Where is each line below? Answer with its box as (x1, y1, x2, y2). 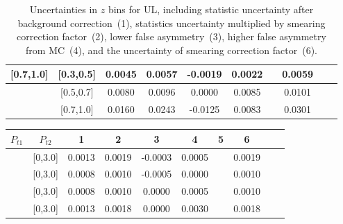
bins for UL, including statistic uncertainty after (108, 2, 314, 16)
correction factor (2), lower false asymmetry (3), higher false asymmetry (17, 29, 326, 44)
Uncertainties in (29, 2, 98, 16)
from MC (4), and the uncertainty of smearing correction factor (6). (26, 42, 317, 57)
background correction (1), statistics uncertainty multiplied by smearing (17, 15, 326, 30)
